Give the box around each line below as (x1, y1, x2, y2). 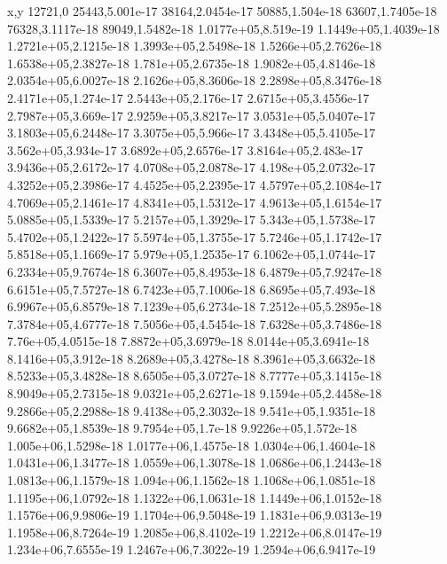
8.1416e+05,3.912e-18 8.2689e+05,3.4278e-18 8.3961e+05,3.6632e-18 (7, 349, 376, 367)
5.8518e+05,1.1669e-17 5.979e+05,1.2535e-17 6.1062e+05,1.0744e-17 (7, 245, 376, 263)
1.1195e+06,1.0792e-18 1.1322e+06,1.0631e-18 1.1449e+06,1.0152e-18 (7, 488, 382, 506)
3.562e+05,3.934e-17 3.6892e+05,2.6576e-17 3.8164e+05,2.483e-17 (7, 140, 364, 159)
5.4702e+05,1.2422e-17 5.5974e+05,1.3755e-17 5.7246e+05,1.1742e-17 (7, 227, 382, 246)
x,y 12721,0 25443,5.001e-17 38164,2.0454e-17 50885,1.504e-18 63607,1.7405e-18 (7, 2, 437, 20)
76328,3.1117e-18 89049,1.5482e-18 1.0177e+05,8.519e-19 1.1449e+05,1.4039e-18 (7, 19, 440, 37)
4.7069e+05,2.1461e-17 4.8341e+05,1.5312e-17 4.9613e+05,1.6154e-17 (7, 192, 382, 211)
